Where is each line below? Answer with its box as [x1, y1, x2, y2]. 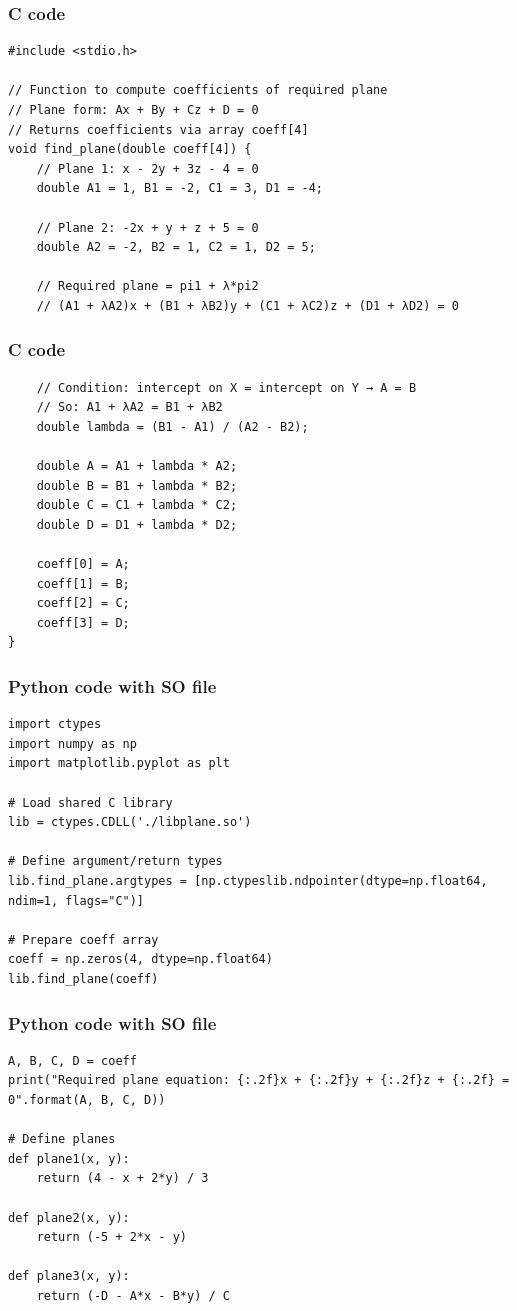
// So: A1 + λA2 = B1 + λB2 [36, 400, 223, 415]
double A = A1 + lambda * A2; [36, 459, 238, 474]
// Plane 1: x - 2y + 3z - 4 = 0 [36, 161, 259, 176]
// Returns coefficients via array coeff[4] [8, 122, 309, 137]
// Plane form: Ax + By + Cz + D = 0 [8, 103, 259, 117]
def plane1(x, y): [8, 1151, 130, 1166]
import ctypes [8, 717, 102, 732]
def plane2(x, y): [8, 1210, 130, 1225]
